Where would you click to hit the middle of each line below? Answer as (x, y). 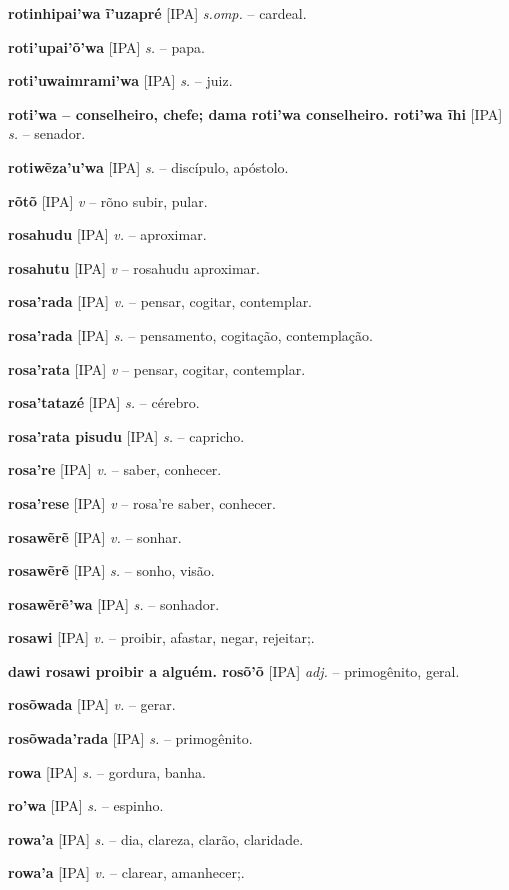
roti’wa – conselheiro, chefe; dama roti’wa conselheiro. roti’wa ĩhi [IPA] (255, 113)
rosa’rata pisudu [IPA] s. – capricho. (126, 435)
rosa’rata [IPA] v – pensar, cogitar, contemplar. (157, 368)
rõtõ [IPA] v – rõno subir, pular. (108, 200)
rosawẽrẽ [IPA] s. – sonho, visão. (111, 570)
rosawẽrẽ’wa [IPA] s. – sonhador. (114, 603)
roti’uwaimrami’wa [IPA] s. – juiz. (120, 80)
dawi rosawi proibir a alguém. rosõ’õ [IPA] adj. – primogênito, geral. (234, 670)
